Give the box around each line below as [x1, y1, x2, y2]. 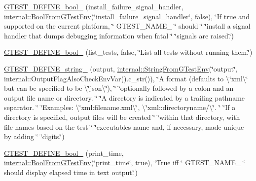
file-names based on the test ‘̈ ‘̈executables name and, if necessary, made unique [4, 121, 244, 132]
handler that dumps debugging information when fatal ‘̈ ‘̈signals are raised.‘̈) [4, 30, 234, 40]
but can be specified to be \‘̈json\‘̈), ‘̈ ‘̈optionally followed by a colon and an [4, 83, 234, 93]
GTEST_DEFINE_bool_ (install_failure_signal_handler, [4, 1, 183, 11]
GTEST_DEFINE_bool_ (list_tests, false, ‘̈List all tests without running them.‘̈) [4, 47, 253, 57]
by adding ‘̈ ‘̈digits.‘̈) [4, 131, 65, 142]
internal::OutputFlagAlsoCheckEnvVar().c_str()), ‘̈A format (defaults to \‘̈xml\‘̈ [4, 73, 248, 83]
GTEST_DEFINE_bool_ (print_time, [4, 147, 124, 158]
